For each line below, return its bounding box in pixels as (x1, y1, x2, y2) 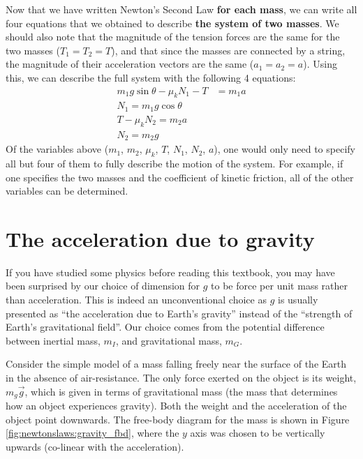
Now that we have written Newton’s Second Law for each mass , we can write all (6, 2, 357, 16)
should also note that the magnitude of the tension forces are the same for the (6, 29, 340, 44)
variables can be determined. (6, 183, 128, 198)
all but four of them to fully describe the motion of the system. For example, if (6, 156, 343, 170)
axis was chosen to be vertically (190, 426, 325, 440)
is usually (278, 292, 318, 307)
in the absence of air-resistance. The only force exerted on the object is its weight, (6, 370, 357, 385)
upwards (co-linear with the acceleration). (6, 439, 184, 453)
